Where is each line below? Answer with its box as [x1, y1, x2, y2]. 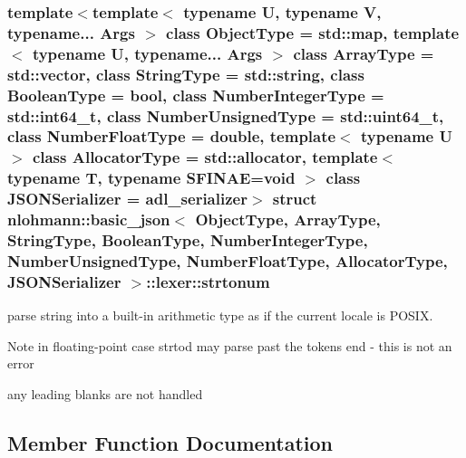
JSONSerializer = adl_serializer [7, 187, 248, 210]
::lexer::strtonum [146, 270, 270, 292]
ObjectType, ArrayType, [195, 208, 381, 231]
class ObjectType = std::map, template [166, 21, 460, 43]
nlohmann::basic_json [7, 208, 170, 231]
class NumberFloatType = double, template [7, 125, 336, 148]
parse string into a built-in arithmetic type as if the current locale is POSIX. [7, 306, 433, 325]
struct [272, 187, 317, 210]
